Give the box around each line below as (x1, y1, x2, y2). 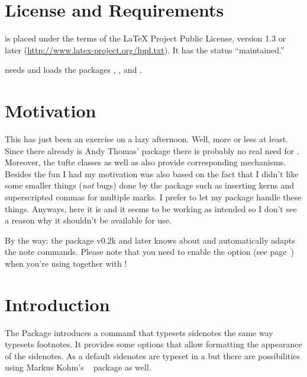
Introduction (5, 292, 110, 316)
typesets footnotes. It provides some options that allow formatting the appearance (5, 338, 302, 350)
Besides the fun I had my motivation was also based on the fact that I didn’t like (5, 167, 299, 180)
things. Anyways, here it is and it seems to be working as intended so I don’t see (5, 202, 297, 215)
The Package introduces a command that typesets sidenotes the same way (5, 326, 273, 338)
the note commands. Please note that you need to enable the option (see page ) (5, 245, 294, 258)
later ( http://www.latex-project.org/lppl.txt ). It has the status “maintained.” (5, 43, 285, 56)
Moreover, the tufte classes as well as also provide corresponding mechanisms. (5, 156, 286, 168)
